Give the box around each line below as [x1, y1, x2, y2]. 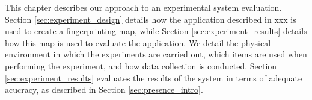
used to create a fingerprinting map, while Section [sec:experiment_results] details [5, 25, 307, 37]
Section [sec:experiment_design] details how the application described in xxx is [5, 13, 296, 25]
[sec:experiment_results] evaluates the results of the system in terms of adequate [5, 71, 302, 84]
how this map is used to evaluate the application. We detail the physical [5, 36, 271, 49]
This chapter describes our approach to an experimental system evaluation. [5, 1, 282, 13]
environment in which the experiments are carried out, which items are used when [5, 48, 307, 60]
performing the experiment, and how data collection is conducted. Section [5, 59, 277, 72]
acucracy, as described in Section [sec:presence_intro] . [5, 83, 203, 96]
